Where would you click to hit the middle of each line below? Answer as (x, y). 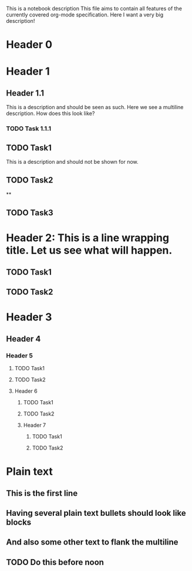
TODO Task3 (30, 213)
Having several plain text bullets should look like (96, 513)
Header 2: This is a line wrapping (87, 238)
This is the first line (42, 493)
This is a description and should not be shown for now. (73, 161)
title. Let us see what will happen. (89, 250)
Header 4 (23, 339)
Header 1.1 (25, 93)
